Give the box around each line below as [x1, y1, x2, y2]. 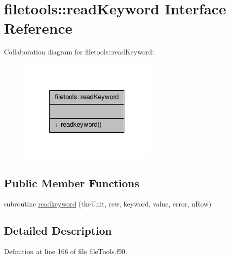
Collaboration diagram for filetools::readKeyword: [4, 47, 154, 57]
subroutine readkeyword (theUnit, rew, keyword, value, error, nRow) [4, 198, 212, 208]
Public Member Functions [4, 175, 139, 190]
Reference [4, 18, 73, 38]
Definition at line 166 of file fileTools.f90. [4, 246, 127, 256]
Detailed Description [4, 222, 112, 238]
